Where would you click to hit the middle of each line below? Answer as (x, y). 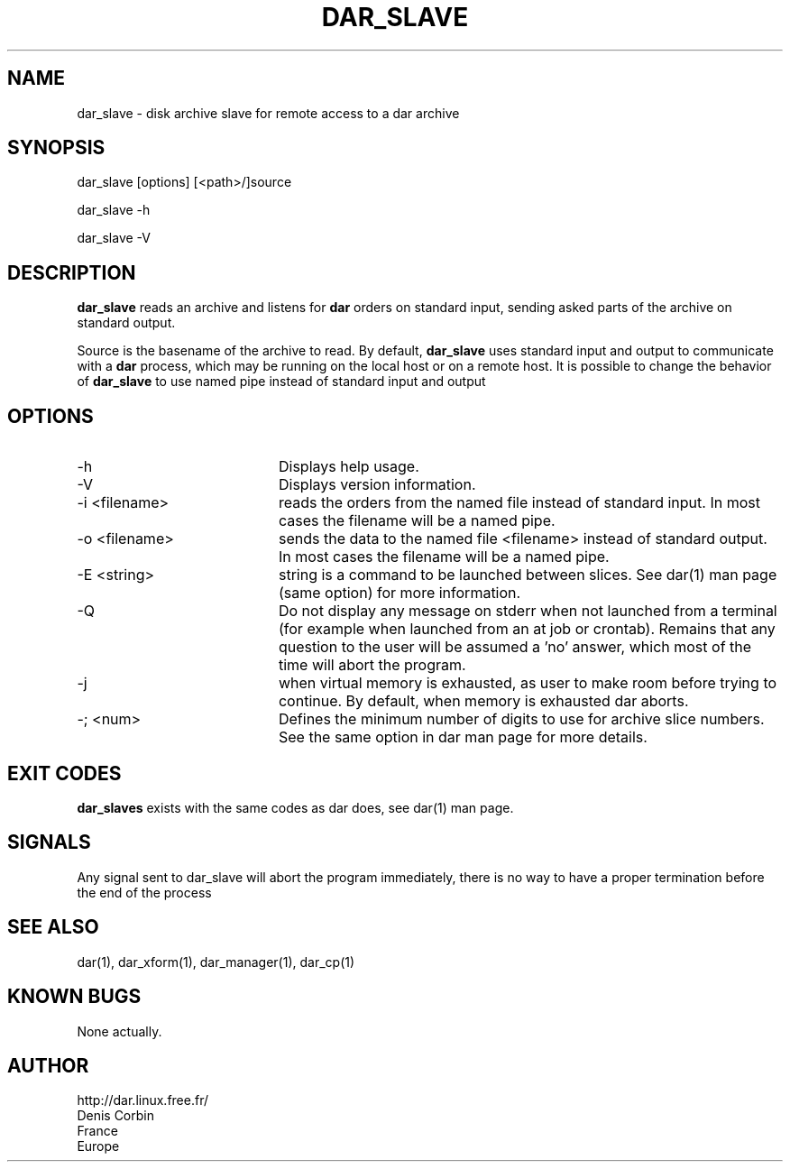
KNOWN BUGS (74, 997)
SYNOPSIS (56, 148)
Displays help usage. (349, 467)
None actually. (119, 1031)
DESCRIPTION (72, 272)
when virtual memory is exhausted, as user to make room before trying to (528, 683)
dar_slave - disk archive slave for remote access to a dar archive (268, 113)
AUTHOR (48, 1065)
